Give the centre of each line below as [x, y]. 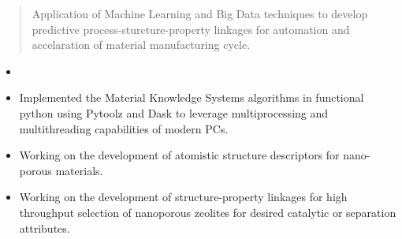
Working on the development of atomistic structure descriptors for [179, 155]
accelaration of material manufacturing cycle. [141, 45]
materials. [79, 170]
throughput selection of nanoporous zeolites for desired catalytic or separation [208, 212]
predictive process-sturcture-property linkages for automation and [191, 29]
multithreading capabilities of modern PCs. [124, 128]
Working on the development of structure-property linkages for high [183, 197]
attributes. [45, 228]
